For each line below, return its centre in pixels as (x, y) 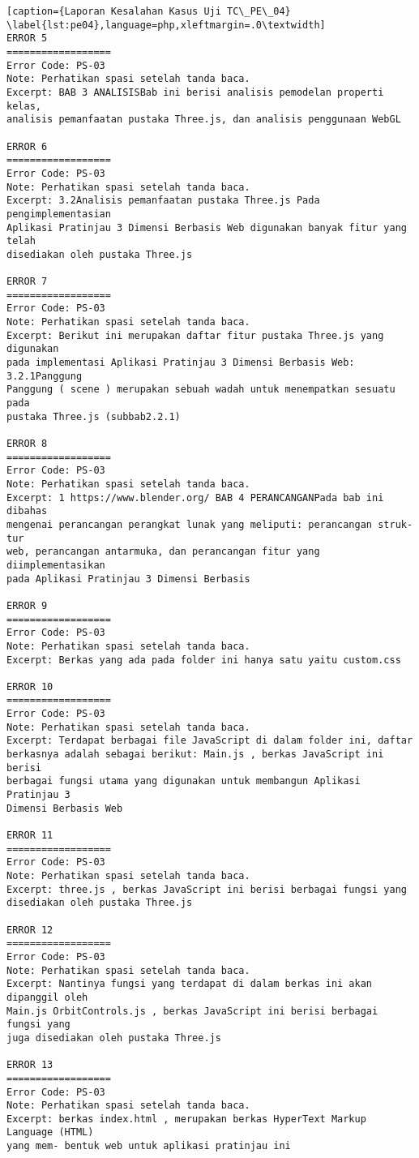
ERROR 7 (27, 282)
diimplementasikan (56, 565)
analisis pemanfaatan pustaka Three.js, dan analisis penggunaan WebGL (204, 120)
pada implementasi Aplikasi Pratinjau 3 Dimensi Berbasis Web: (181, 363)
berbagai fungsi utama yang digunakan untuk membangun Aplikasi (184, 781)
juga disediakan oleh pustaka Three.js (114, 1038)
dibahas (27, 511)
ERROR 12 (30, 930)
